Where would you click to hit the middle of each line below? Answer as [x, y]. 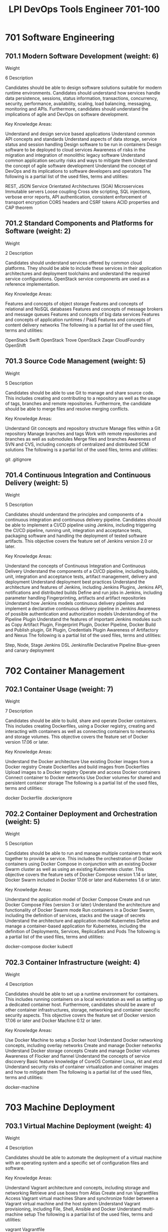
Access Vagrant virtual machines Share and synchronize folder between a [82, 1198]
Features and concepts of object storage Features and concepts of [74, 303]
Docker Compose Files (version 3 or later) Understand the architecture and [83, 905]
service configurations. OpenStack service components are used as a [77, 279]
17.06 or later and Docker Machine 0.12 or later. [53, 1020]
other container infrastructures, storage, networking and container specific [82, 1010]
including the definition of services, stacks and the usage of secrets [75, 915]
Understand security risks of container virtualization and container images [82, 1067]
